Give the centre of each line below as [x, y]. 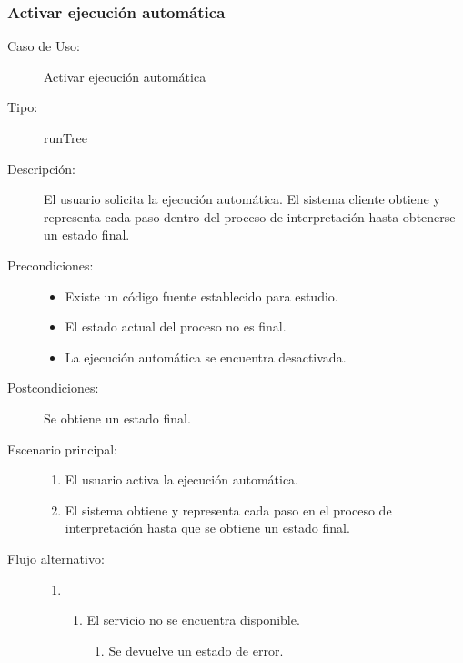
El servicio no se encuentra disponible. [193, 620]
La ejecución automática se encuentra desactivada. [206, 357]
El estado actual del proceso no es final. [176, 326]
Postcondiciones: [53, 388]
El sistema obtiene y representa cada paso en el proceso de [228, 510]
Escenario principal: [62, 449]
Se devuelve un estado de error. [196, 650]
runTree [65, 138]
